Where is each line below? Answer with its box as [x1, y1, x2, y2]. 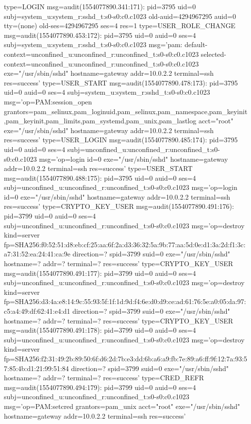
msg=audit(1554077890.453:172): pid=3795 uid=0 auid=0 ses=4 [4, 30, 196, 40]
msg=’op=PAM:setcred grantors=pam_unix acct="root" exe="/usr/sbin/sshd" [4, 401, 240, 411]
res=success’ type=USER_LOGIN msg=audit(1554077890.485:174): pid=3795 [4, 135, 238, 145]
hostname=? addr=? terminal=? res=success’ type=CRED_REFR [4, 373, 204, 383]
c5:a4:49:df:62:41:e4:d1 [4, 306, 70, 316]
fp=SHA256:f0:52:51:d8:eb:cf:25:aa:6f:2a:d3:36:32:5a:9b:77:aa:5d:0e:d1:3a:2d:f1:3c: [4, 239, 246, 249]
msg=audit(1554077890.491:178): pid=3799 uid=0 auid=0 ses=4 [4, 325, 196, 335]
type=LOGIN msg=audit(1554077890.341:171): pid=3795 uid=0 [4, 1, 196, 11]
